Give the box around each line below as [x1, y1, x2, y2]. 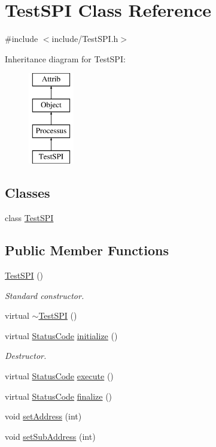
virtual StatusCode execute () [5, 370, 114, 382]
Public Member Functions [5, 241, 169, 259]
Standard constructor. [5, 289, 84, 301]
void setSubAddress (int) [5, 430, 96, 442]
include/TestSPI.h [51, 32, 118, 45]
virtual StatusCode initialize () [5, 329, 118, 342]
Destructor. [5, 349, 47, 362]
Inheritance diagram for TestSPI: [5, 52, 126, 65]
